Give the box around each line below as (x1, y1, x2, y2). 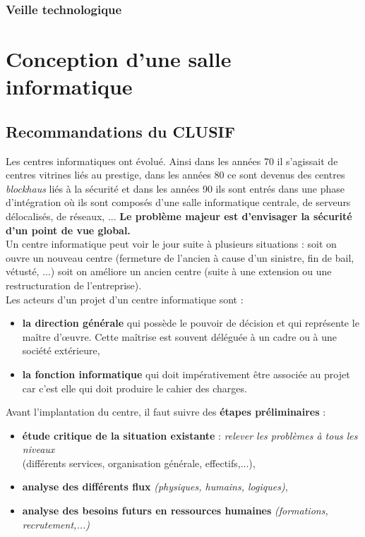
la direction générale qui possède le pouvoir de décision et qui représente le (22, 315, 359, 330)
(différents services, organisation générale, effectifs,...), (22, 455, 256, 470)
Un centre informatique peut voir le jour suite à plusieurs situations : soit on (6, 236, 337, 251)
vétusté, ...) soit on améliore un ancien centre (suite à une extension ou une (6, 264, 332, 279)
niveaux (22, 442, 55, 457)
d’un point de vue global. (6, 222, 131, 237)
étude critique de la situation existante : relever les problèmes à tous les (22, 428, 358, 442)
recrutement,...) (22, 517, 90, 531)
